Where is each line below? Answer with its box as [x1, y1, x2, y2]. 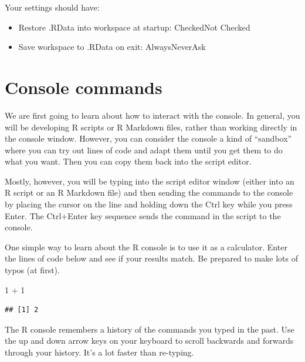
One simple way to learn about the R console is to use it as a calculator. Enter [5, 240, 287, 253]
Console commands [5, 75, 162, 99]
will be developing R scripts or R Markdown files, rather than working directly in [5, 120, 297, 133]
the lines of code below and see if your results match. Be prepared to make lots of [5, 252, 299, 264]
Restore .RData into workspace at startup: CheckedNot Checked [18, 21, 250, 33]
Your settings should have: [5, 1, 100, 13]
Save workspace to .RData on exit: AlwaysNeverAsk [18, 41, 206, 53]
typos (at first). [5, 264, 60, 276]
